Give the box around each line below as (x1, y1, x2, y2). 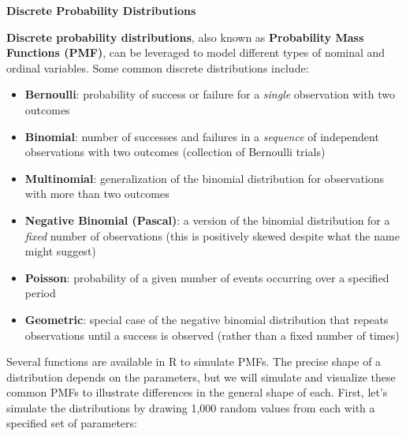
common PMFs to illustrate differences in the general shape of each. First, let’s (6, 384, 388, 401)
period (24, 285, 56, 301)
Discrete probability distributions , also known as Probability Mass (6, 28, 364, 45)
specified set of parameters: (6, 415, 137, 431)
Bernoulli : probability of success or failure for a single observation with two (24, 86, 395, 102)
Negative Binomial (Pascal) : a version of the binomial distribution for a (24, 211, 390, 228)
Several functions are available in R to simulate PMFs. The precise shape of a (6, 353, 382, 370)
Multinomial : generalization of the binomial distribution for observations (24, 170, 385, 186)
